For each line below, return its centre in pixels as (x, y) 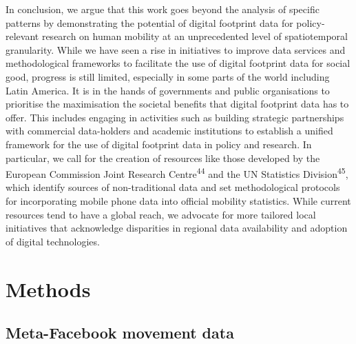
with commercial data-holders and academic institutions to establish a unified (169, 131)
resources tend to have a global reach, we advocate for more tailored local (161, 214)
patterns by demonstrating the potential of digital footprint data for (149, 22)
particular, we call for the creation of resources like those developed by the (163, 158)
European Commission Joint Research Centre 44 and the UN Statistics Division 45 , (177, 173)
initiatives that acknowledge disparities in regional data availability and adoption (177, 228)
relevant (22, 36)
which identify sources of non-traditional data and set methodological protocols (173, 187)
